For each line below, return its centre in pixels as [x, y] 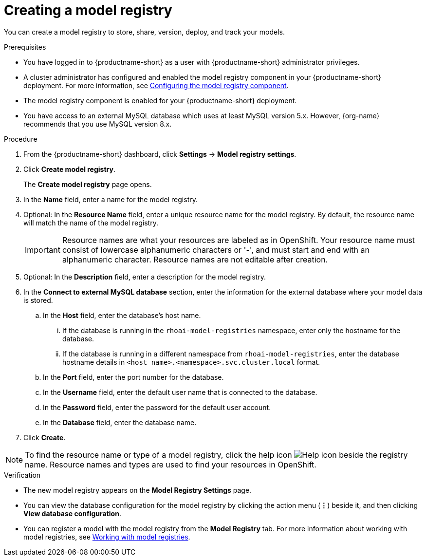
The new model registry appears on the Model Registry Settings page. [138, 490]
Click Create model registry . [69, 169]
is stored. [38, 300]
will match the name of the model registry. [91, 223]
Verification [22, 475]
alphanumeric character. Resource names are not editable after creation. [195, 259]
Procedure [21, 139]
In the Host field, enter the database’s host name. [122, 315]
